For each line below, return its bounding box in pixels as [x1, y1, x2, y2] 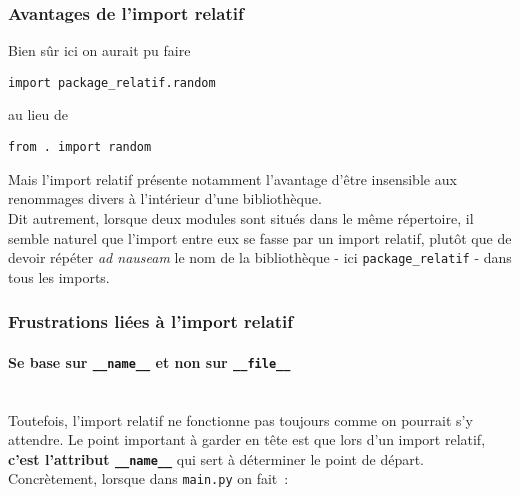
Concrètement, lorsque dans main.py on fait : [8, 468, 289, 489]
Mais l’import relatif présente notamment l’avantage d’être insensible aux [8, 168, 457, 189]
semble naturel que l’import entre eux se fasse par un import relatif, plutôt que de [8, 227, 512, 248]
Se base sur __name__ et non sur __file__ [8, 351, 291, 372]
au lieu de [8, 104, 68, 125]
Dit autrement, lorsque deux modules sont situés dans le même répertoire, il [8, 207, 474, 228]
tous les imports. [8, 266, 110, 287]
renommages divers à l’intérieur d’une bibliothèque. [8, 188, 322, 209]
